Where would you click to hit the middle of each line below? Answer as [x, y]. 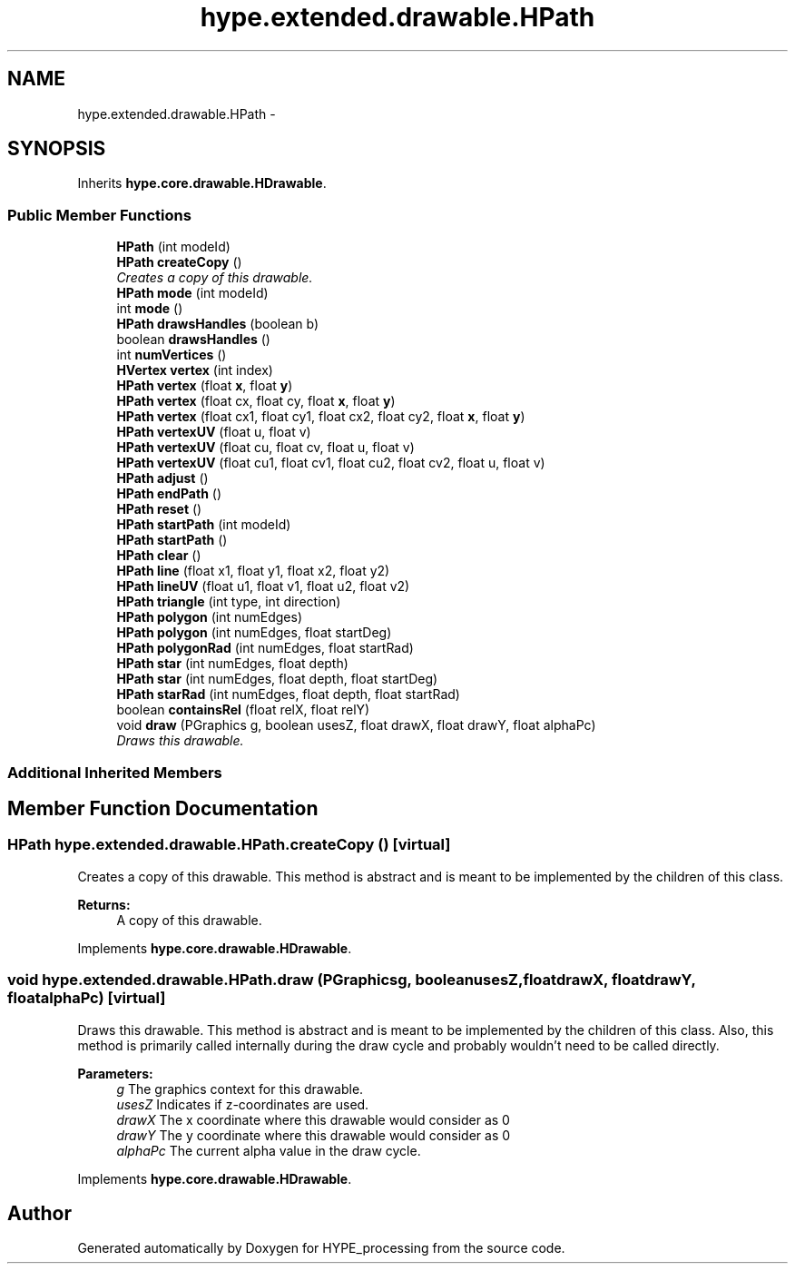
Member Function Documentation [163, 808]
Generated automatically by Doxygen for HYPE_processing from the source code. [321, 1248]
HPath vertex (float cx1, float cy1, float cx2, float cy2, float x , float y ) [321, 417]
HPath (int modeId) [173, 247]
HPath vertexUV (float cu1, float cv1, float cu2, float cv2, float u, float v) [331, 463]
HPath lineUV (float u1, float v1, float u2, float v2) [263, 586]
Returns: [104, 904]
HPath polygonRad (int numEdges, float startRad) [265, 648]
